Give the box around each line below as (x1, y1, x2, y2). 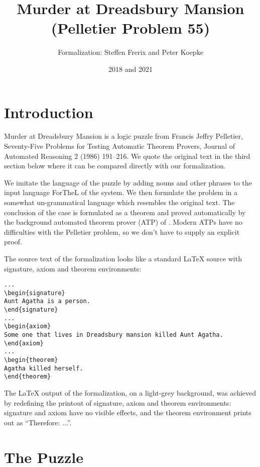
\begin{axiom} (4, 323, 51, 330)
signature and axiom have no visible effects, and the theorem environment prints (4, 407, 251, 418)
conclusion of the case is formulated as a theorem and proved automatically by (4, 207, 246, 217)
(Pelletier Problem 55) (51, 18, 210, 38)
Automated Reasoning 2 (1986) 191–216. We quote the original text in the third (4, 150, 250, 161)
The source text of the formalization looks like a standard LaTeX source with (4, 253, 242, 263)
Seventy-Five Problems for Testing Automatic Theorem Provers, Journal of (4, 141, 235, 151)
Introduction (4, 102, 93, 122)
